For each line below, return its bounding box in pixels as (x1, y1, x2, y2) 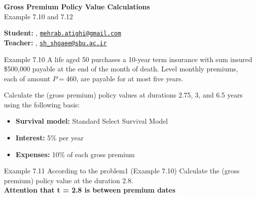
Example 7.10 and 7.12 (4, 11, 73, 21)
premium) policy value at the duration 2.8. (4, 175, 133, 185)
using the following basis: (4, 99, 80, 109)
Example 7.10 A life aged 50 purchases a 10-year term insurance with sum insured (4, 54, 253, 64)
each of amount (4, 73, 50, 83)
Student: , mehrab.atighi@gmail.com (4, 28, 121, 38)
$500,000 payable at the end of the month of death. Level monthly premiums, (4, 64, 238, 74)
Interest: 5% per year (15, 132, 84, 143)
